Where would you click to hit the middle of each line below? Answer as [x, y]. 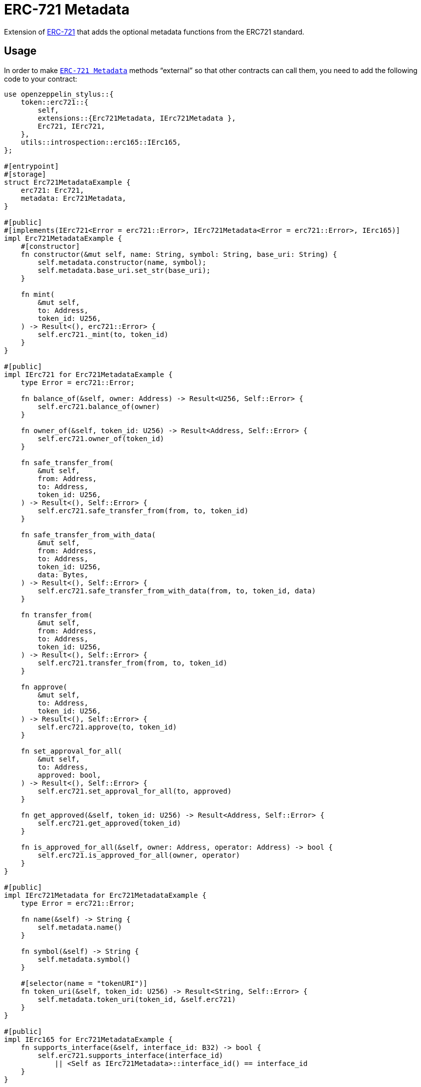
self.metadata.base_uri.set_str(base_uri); [124, 270]
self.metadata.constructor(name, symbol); [122, 262]
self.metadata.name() [80, 927]
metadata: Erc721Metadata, [73, 198]
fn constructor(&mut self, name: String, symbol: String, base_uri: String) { [179, 254]
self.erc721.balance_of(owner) [99, 406]
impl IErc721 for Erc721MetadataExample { [88, 374]
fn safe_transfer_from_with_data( [88, 534]
